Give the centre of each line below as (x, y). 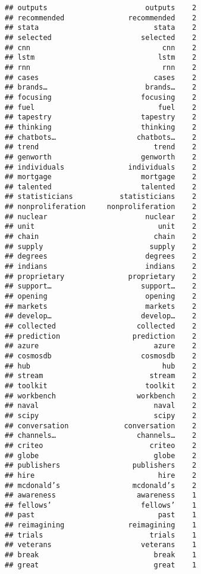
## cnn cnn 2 (101, 47)
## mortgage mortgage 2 (101, 177)
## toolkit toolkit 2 (101, 386)
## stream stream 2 (101, 376)
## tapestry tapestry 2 (101, 117)
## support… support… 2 (101, 286)
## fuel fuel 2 (101, 107)
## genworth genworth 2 (101, 157)
